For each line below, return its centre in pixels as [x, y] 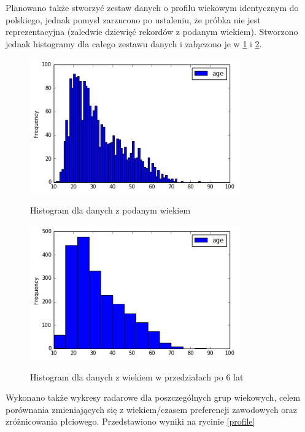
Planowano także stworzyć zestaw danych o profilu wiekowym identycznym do [152, 7]
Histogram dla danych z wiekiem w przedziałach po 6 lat [137, 376]
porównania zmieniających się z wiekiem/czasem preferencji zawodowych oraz [152, 409]
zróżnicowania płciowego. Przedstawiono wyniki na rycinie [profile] [130, 421]
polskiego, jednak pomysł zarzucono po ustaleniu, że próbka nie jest [133, 19]
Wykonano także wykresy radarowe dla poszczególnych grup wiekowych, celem [153, 397]
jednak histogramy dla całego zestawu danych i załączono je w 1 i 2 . [134, 43]
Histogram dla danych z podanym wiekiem [110, 210]
